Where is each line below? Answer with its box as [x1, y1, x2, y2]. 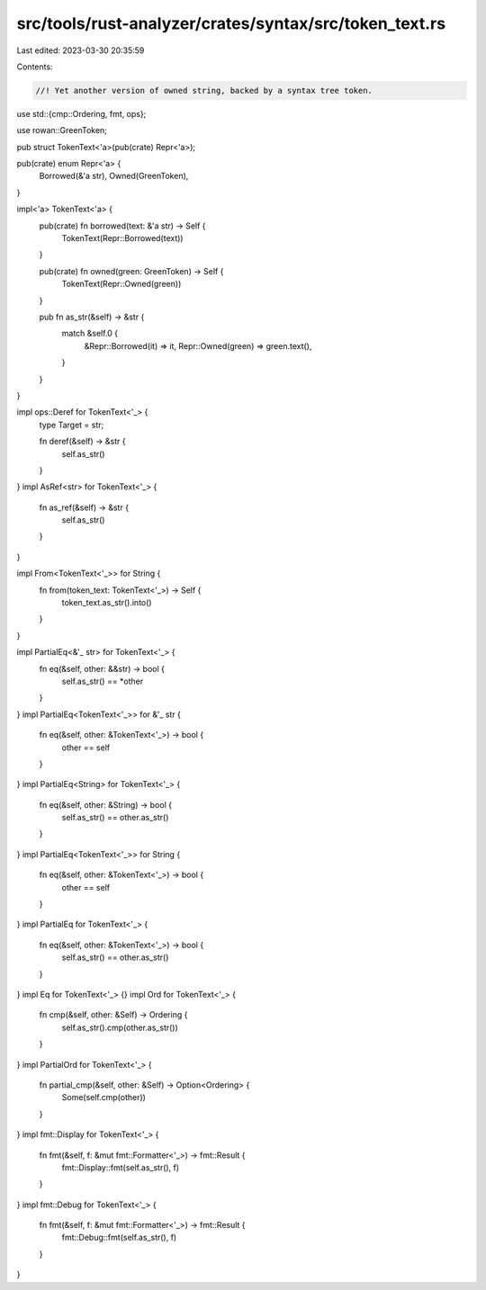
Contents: [16, 61, 53, 72]
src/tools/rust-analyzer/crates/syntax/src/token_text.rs [16, 13, 445, 33]
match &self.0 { [61, 328, 119, 339]
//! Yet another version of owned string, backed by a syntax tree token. [35, 85, 373, 95]
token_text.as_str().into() [61, 597, 152, 608]
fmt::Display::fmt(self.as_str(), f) [61, 1161, 180, 1173]
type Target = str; [39, 419, 104, 430]
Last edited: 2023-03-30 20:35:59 [16, 45, 145, 56]
